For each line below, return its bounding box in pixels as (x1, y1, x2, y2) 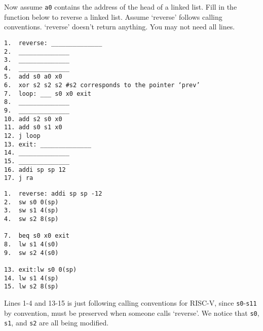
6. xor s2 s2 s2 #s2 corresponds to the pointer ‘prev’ (4, 82, 200, 89)
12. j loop (4, 132, 41, 140)
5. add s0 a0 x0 (4, 73, 62, 81)
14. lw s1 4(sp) (4, 274, 59, 282)
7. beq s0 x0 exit (4, 232, 69, 240)
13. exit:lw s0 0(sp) (4, 266, 77, 273)
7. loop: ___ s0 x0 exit (4, 90, 91, 97)
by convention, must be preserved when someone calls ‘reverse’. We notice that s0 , (4, 307, 259, 318)
